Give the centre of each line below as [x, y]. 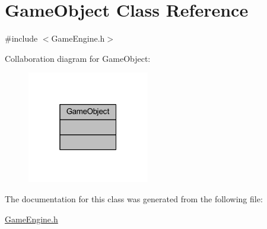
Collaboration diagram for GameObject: [78, 58]
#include [21, 38]
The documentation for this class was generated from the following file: [134, 198]
